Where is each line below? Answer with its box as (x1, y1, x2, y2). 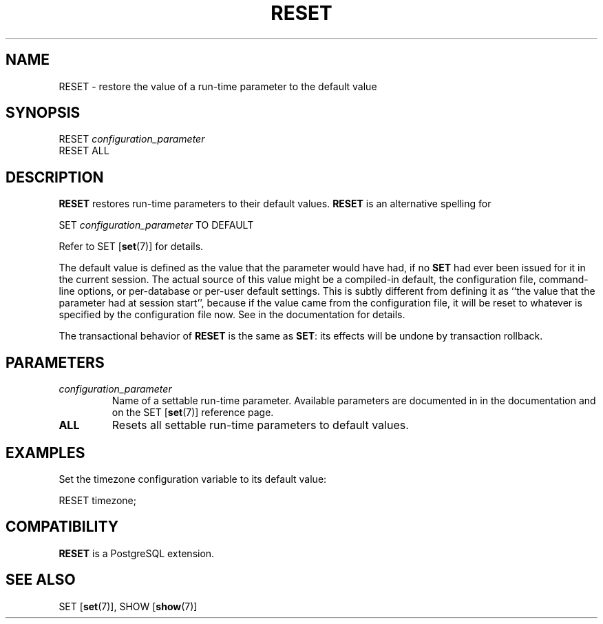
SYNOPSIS (6, 104, 81, 122)
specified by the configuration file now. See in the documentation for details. (59, 309, 405, 321)
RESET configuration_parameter (59, 133, 205, 145)
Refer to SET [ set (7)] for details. (59, 240, 204, 253)
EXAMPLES (6, 444, 85, 461)
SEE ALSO (6, 571, 76, 589)
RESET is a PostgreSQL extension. (59, 547, 215, 559)
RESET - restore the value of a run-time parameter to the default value (59, 80, 377, 92)
